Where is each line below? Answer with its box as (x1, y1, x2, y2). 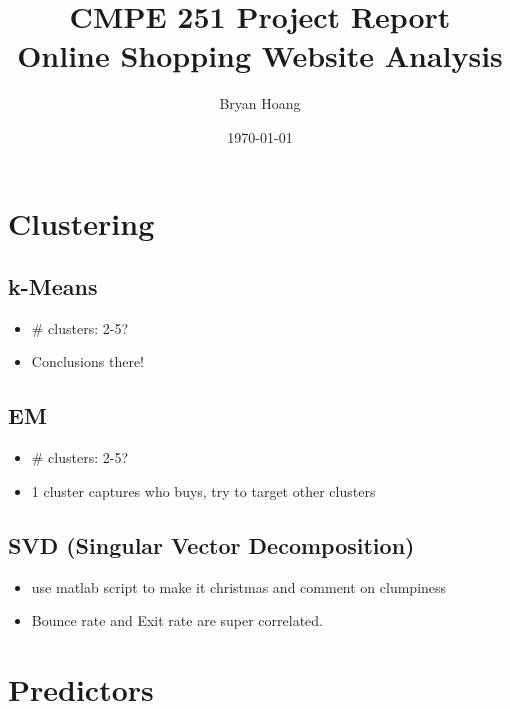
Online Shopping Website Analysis (17, 35, 503, 76)
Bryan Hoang (219, 93, 301, 114)
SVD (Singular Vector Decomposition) (8, 529, 415, 560)
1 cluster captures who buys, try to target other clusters (31, 480, 376, 501)
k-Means (8, 271, 98, 302)
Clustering (8, 202, 155, 243)
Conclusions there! (31, 351, 144, 372)
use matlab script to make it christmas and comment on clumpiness (31, 576, 447, 597)
